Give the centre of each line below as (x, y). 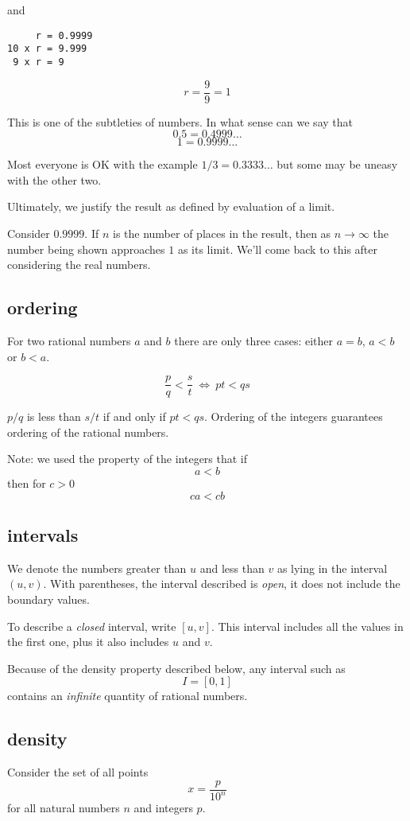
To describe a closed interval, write (92, 626)
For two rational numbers (69, 340)
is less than (54, 416)
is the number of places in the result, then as (222, 233)
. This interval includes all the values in (307, 626)
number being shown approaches (86, 249)
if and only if (134, 416)
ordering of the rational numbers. (88, 432)
